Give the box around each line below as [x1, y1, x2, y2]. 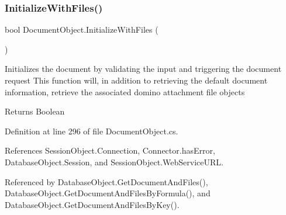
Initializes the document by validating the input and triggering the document [5, 63, 282, 75]
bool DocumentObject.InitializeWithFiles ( [5, 23, 158, 36]
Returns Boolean [5, 105, 65, 117]
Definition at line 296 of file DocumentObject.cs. [5, 124, 178, 137]
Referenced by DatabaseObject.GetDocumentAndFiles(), [5, 175, 208, 188]
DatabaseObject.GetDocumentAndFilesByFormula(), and [5, 187, 211, 199]
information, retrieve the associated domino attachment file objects [5, 85, 245, 98]
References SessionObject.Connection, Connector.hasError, [5, 144, 215, 157]
